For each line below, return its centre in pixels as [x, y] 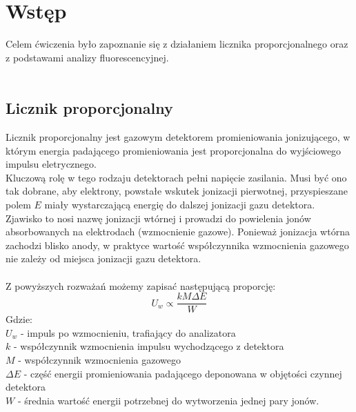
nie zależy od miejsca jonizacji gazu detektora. [103, 258]
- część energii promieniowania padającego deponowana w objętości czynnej [183, 373]
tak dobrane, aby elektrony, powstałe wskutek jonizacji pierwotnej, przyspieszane [177, 191]
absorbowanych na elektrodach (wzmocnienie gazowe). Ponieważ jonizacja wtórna [178, 232]
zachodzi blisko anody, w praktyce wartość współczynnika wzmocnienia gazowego [177, 245]
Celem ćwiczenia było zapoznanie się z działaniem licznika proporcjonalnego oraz [177, 44]
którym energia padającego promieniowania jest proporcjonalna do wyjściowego [174, 150]
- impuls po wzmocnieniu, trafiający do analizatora [128, 332]
